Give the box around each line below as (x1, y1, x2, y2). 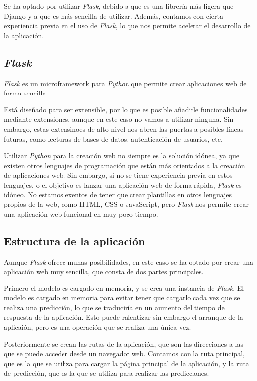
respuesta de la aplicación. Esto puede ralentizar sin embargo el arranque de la (4, 312, 243, 322)
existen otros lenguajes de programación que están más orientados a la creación (4, 160, 245, 170)
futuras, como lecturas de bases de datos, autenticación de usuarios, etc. (4, 133, 223, 144)
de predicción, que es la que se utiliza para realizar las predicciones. (4, 368, 209, 378)
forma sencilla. (4, 88, 48, 98)
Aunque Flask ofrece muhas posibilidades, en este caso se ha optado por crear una (4, 256, 254, 267)
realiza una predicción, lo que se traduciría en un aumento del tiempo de (4, 302, 225, 312)
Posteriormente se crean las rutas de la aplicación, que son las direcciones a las (4, 338, 243, 349)
